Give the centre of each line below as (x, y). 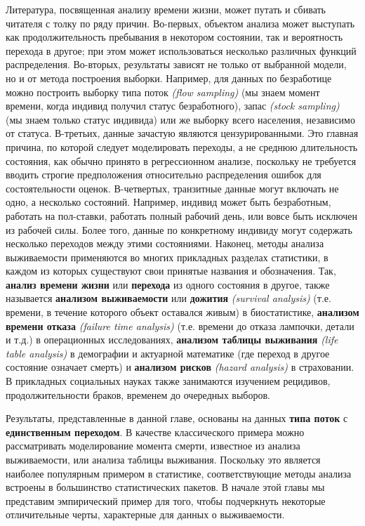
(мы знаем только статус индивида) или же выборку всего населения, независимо (180, 119)
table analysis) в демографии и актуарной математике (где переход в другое (168, 353)
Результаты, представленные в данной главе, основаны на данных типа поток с (177, 418)
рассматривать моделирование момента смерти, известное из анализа (153, 446)
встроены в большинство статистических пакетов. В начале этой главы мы (165, 487)
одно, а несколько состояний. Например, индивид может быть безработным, (168, 202)
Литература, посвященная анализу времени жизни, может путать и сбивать (166, 9)
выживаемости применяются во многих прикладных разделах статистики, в (167, 257)
